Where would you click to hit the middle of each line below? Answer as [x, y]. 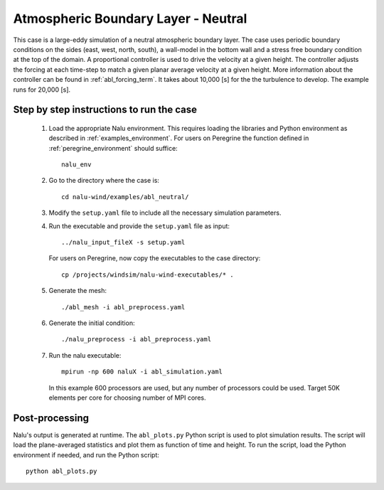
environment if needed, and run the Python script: [86, 454]
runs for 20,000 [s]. [42, 90]
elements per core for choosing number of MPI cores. [127, 398]
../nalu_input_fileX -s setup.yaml [123, 243]
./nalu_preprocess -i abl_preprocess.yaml [137, 339]
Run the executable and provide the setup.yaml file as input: [139, 226]
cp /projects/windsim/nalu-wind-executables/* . [148, 275]
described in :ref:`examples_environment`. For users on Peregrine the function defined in [179, 138]
